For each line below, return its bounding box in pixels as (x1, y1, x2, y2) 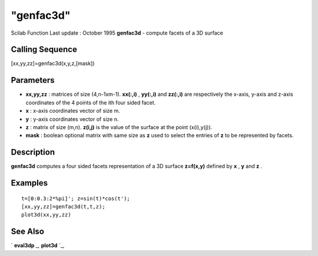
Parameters (11, 75, 55, 85)
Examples (11, 178, 48, 188)
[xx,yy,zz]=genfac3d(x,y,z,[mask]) (11, 60, 95, 67)
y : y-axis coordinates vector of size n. (25, 115, 119, 123)
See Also (11, 227, 44, 237)
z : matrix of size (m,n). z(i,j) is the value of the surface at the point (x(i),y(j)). (25, 123, 213, 130)
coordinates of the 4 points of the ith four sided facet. (25, 99, 156, 106)
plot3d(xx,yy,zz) (21, 211, 71, 218)
